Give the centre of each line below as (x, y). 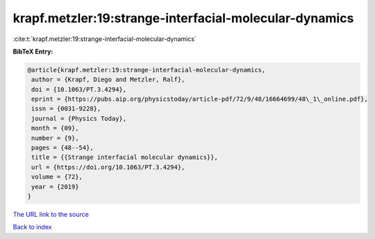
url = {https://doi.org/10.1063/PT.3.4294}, (108, 167)
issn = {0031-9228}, (66, 109)
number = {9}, (55, 138)
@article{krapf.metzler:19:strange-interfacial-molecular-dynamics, (147, 70)
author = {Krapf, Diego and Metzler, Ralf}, (108, 80)
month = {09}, (55, 128)
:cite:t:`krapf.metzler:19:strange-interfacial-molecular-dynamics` (105, 39)
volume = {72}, (57, 177)
